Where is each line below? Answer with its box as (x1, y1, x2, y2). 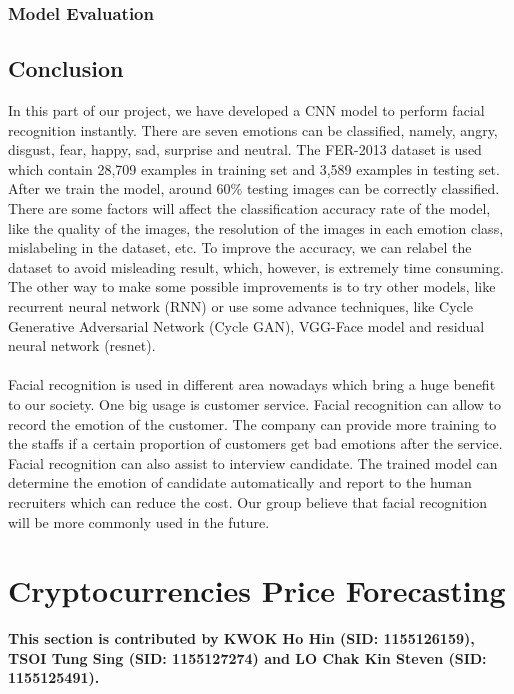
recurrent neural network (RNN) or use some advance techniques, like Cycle (8, 295, 473, 316)
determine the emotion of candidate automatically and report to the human (8, 472, 472, 493)
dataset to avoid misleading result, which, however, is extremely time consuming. (8, 256, 504, 277)
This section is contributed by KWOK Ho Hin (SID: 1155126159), (8, 628, 475, 649)
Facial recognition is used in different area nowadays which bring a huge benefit (8, 374, 496, 395)
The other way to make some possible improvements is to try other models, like (8, 276, 496, 297)
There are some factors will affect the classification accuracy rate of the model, (8, 198, 491, 219)
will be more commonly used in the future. (8, 511, 270, 532)
